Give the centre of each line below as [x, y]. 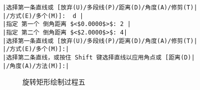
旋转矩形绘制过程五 [54, 82]
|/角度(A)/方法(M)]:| [36, 66]
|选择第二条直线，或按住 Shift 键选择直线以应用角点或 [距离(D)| [99, 57]
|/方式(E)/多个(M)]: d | [43, 16]
